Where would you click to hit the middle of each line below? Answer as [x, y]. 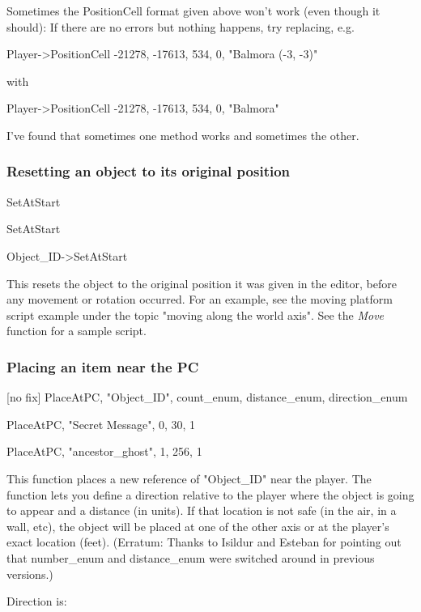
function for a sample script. [77, 331]
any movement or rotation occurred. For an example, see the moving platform [200, 299]
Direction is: [37, 601]
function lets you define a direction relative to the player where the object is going [210, 494]
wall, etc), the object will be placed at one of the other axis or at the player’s [198, 526]
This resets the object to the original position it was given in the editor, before [202, 283]
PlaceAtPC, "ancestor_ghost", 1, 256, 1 [104, 451]
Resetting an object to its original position [149, 171]
